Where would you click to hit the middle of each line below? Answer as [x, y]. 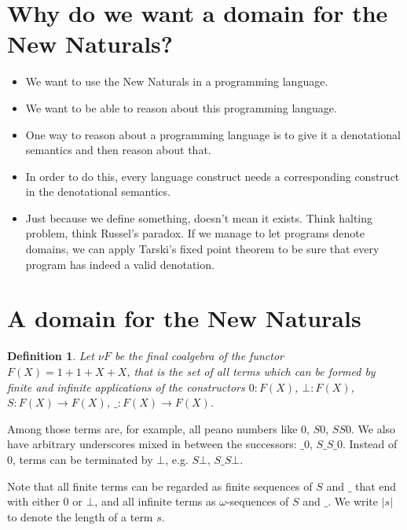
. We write [353, 501]
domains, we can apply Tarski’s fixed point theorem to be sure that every [202, 249]
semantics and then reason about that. [118, 150]
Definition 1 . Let [51, 356]
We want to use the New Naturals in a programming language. [177, 81]
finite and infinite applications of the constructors [126, 386]
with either [33, 501]
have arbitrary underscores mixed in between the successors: [152, 444]
